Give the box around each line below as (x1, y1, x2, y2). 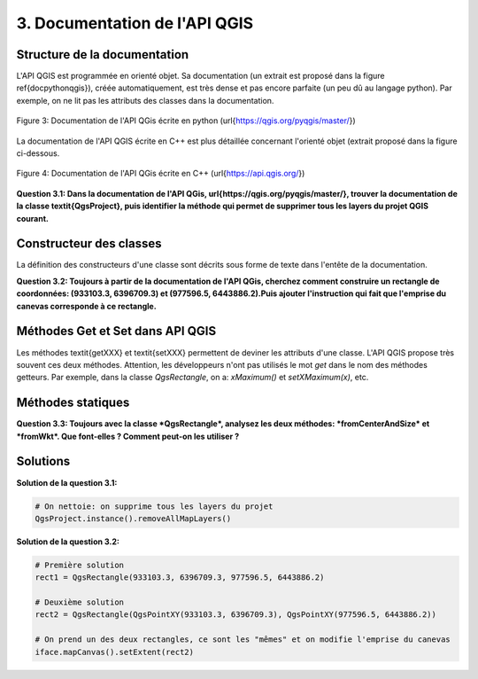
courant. (16, 213, 49, 223)
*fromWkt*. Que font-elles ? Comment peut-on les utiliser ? (16, 431, 239, 441)
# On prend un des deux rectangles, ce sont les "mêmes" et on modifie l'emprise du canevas (35, 635, 451, 644)
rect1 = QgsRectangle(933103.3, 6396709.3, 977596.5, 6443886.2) (35, 573, 325, 582)
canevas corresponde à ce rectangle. (16, 300, 157, 311)
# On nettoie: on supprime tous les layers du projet (35, 501, 274, 511)
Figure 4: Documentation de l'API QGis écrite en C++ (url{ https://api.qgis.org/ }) (16, 168, 305, 179)
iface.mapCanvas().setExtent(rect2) (35, 647, 195, 657)
